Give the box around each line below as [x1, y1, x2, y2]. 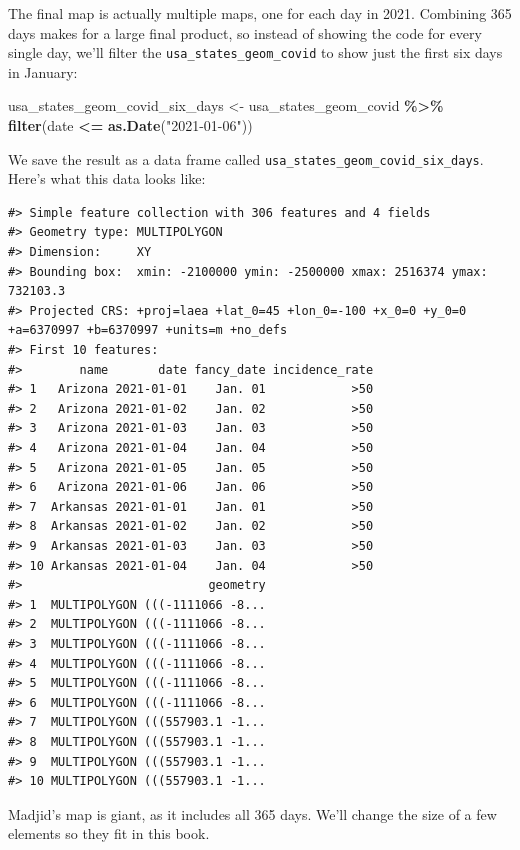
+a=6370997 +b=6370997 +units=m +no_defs [8, 323, 288, 338]
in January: [8, 61, 78, 82]
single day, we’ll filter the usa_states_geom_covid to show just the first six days [8, 42, 503, 63]
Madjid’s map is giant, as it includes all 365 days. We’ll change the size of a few [8, 803, 497, 824]
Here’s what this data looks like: [8, 168, 206, 189]
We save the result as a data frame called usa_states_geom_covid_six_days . [8, 148, 484, 169]
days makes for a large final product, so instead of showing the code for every [8, 22, 482, 43]
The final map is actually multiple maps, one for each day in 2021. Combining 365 [8, 3, 512, 23]
